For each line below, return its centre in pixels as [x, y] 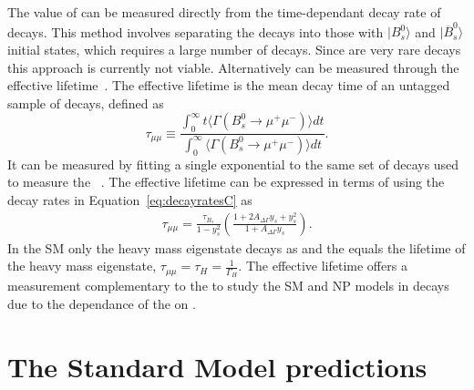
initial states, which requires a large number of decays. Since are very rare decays [234, 49]
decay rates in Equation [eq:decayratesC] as [130, 199]
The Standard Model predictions [217, 366]
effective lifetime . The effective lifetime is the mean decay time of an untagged [229, 85]
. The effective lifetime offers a [323, 266]
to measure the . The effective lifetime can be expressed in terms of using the [226, 182]
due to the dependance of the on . [102, 303]
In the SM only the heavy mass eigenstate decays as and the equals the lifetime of [237, 247]
